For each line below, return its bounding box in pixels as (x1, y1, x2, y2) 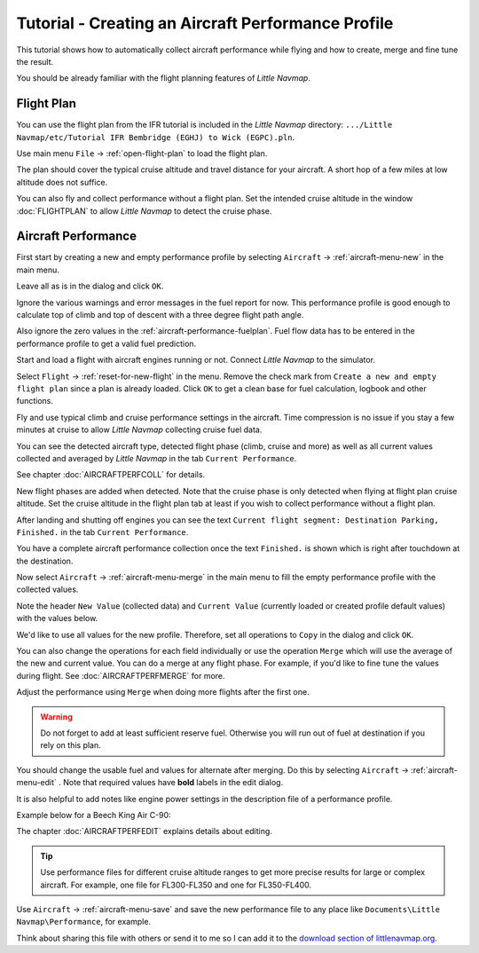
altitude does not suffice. (16, 177, 108, 187)
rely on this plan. (40, 740, 101, 751)
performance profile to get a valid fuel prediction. (16, 338, 197, 349)
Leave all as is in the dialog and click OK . (16, 280, 164, 292)
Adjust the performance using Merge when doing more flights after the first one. (16, 687, 310, 697)
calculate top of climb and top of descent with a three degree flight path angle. (16, 310, 304, 320)
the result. (16, 56, 54, 67)
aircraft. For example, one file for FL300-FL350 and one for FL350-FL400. (40, 879, 312, 890)
